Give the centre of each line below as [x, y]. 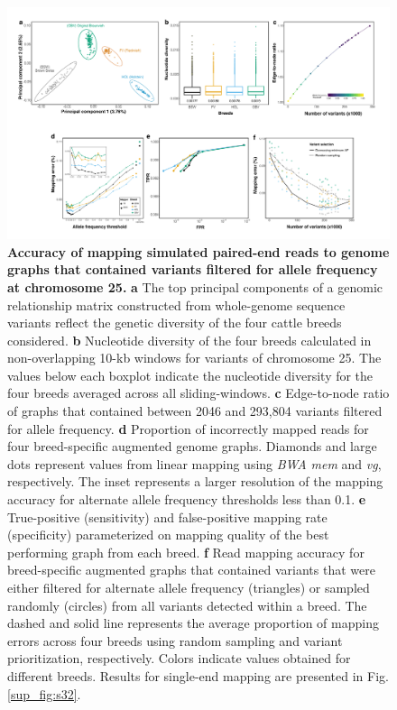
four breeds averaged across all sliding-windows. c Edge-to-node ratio [198, 393]
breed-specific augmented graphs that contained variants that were [191, 570]
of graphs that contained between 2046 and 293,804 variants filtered [195, 411]
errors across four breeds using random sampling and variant [175, 640]
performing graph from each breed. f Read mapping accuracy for [186, 552]
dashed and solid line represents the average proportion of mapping [193, 623]
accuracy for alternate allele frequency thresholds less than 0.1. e [187, 499]
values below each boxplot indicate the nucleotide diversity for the [190, 375]
